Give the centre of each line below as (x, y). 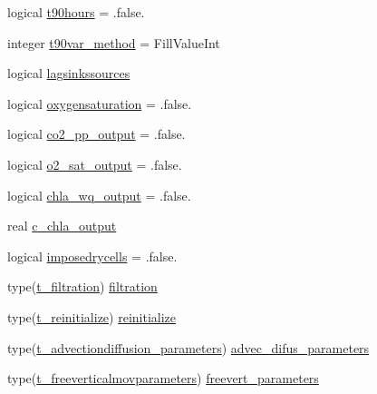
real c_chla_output (62, 226)
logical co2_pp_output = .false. (97, 134)
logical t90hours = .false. (76, 12)
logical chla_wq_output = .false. (99, 195)
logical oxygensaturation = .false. (100, 103)
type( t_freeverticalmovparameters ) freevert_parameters (163, 378)
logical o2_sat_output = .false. (95, 164)
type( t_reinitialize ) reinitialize (92, 316)
